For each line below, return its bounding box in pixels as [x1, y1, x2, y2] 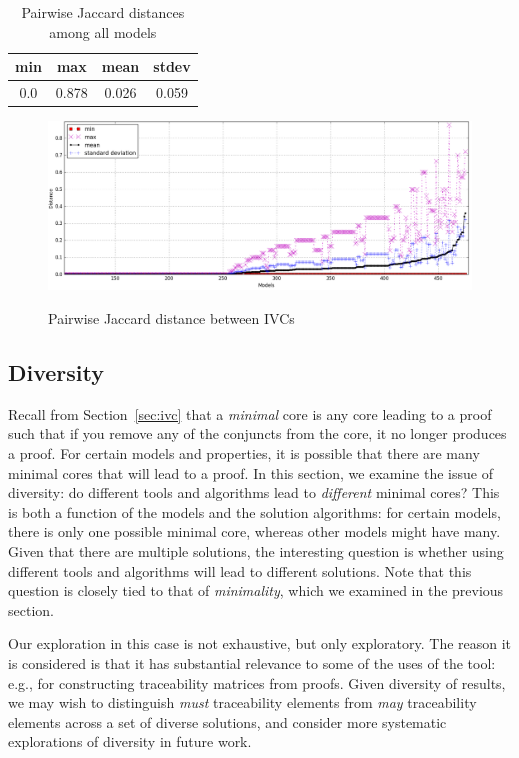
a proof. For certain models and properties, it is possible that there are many [8, 443, 480, 464]
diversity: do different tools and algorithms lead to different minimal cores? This [8, 482, 500, 503]
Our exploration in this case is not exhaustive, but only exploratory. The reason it [8, 633, 512, 654]
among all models [49, 21, 157, 42]
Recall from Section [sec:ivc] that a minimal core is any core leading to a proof [8, 403, 492, 424]
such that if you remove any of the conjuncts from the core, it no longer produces [8, 423, 507, 444]
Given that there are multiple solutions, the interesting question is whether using [8, 541, 504, 562]
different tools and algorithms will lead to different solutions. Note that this [8, 560, 472, 581]
